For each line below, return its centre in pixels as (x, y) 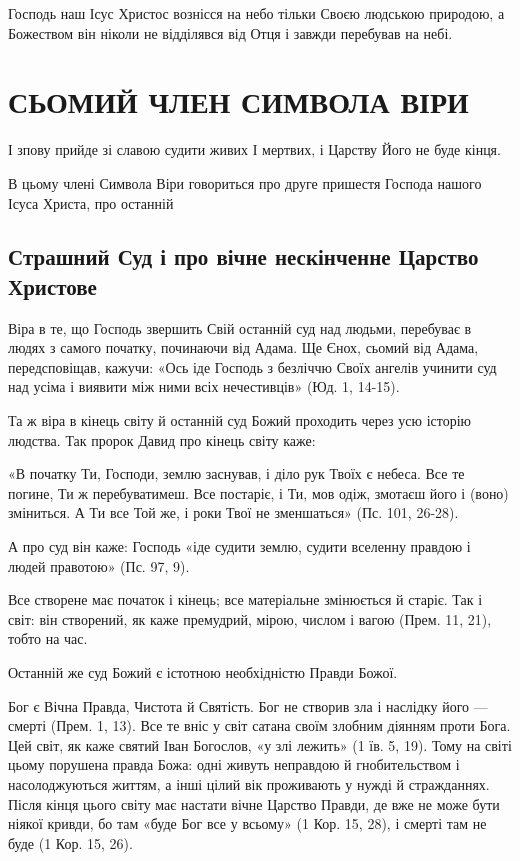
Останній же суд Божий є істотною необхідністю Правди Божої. (203, 672)
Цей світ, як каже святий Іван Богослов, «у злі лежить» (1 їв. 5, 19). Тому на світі (260, 744)
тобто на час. (48, 638)
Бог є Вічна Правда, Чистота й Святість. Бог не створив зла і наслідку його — (248, 705)
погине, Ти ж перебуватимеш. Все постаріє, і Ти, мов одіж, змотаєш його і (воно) (258, 492)
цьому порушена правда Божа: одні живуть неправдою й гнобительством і (234, 764)
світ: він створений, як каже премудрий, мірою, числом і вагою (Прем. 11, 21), (250, 618)
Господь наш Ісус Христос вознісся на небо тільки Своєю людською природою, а (256, 13)
